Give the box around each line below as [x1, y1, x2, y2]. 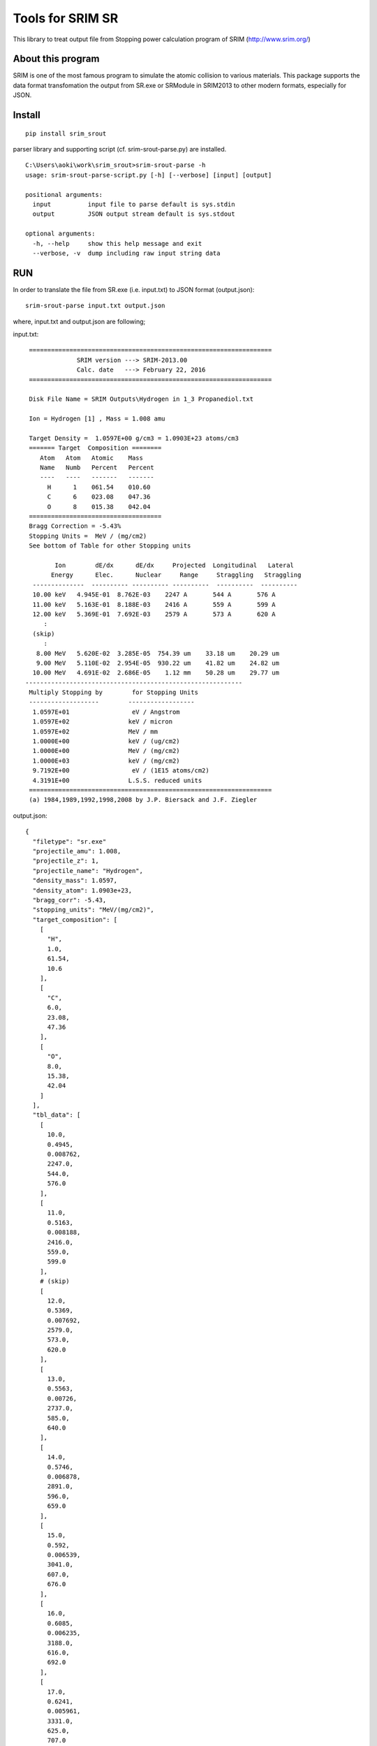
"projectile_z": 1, [32, 857, 99, 865]
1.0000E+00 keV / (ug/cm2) [32, 738, 181, 745]
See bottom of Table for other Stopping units [29, 542, 191, 550]
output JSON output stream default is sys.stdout [32, 210, 235, 218]
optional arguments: [25, 230, 96, 237]
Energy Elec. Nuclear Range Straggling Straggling [51, 571, 302, 579]
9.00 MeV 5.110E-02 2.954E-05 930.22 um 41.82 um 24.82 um [36, 659, 279, 667]
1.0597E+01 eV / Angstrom [32, 707, 181, 716]
